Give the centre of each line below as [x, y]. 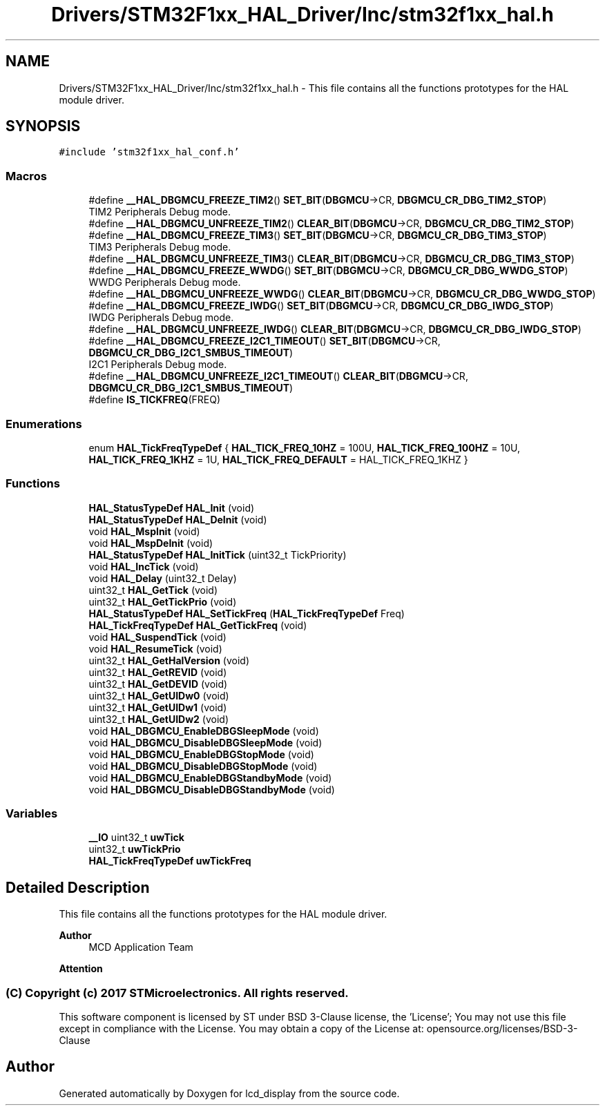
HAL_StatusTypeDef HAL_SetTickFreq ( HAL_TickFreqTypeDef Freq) [247, 613]
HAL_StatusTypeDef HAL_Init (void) [172, 508]
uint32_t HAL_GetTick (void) [153, 590]
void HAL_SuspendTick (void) [157, 637]
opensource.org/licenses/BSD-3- [502, 1029]
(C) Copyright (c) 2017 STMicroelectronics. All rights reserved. [177, 993]
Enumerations [44, 424]
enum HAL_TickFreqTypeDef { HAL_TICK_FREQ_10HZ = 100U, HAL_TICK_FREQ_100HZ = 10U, [305, 447]
